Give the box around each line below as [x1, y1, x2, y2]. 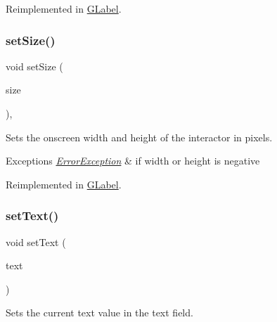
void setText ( [6, 234, 66, 249]
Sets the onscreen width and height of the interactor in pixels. [6, 129, 273, 144]
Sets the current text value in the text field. [6, 305, 193, 320]
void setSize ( [6, 58, 63, 73]
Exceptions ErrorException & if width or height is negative [6, 153, 260, 168]
